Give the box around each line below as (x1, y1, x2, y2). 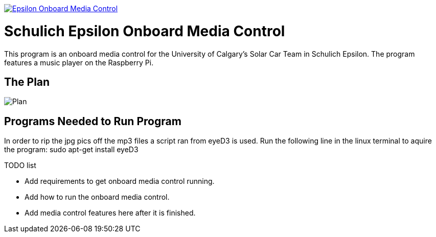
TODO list (4, 161, 36, 170)
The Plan (4, 75, 50, 88)
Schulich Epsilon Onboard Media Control (4, 22, 285, 40)
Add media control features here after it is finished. (25, 208, 196, 218)
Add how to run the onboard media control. (25, 193, 170, 202)
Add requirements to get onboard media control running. (25, 177, 215, 186)
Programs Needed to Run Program (4, 114, 181, 128)
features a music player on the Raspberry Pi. (4, 58, 154, 67)
